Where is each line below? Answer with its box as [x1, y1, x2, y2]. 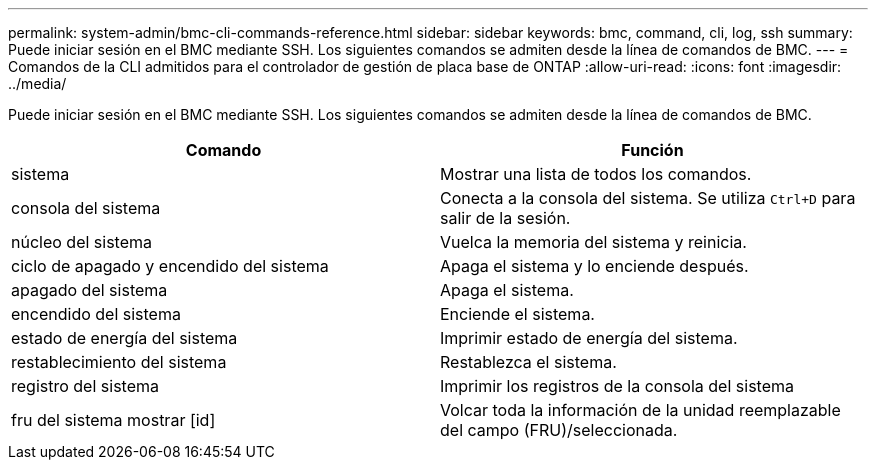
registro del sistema [11, 376, 159, 396]
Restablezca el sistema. [440, 352, 617, 372]
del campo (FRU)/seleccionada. [440, 420, 678, 440]
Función [621, 140, 684, 160]
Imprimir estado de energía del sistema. [440, 328, 738, 348]
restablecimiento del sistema [11, 352, 227, 372]
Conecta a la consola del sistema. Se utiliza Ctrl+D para [440, 188, 856, 208]
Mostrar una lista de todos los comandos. [440, 164, 752, 184]
